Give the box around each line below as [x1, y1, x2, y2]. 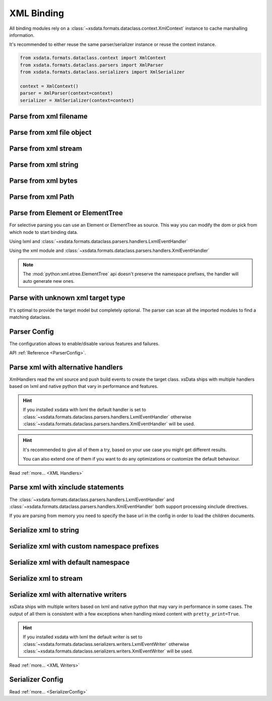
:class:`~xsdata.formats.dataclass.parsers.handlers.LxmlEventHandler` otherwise [23, 414, 191, 420]
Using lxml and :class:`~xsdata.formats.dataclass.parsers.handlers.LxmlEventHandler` [9, 238, 188, 244]
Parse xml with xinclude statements [9, 483, 124, 492]
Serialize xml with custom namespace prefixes [9, 542, 159, 550]
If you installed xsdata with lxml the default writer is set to [23, 634, 143, 640]
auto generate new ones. [23, 278, 75, 284]
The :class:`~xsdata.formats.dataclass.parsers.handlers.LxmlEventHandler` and [9, 496, 175, 503]
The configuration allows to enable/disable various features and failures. [9, 340, 160, 346]
